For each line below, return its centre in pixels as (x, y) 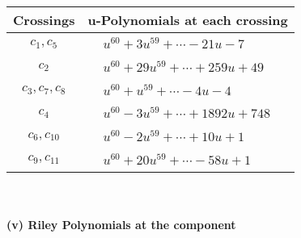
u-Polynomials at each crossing (188, 20)
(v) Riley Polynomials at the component (121, 225)
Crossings (44, 20)
